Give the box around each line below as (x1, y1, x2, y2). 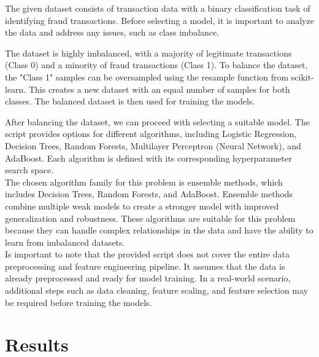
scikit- (291, 70, 314, 83)
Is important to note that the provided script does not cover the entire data (5, 248, 290, 261)
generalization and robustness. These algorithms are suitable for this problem (5, 211, 296, 224)
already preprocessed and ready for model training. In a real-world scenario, (5, 272, 291, 284)
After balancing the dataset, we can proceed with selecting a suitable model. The (5, 115, 310, 128)
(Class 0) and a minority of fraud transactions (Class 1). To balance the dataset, (5, 58, 308, 71)
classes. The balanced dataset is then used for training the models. (5, 95, 255, 108)
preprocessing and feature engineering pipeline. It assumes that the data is (5, 259, 285, 272)
